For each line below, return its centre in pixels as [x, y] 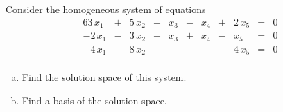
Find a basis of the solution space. [94, 100]
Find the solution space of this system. [104, 77]
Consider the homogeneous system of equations [106, 9]
